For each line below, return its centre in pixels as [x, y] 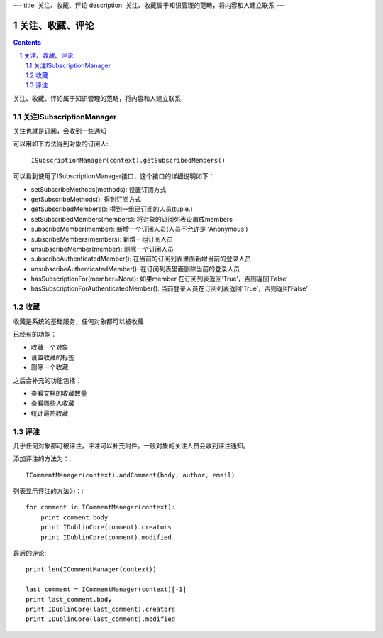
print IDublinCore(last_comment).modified [101, 619]
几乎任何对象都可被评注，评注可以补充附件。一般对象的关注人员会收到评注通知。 [131, 445]
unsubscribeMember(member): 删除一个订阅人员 [102, 249]
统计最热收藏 [50, 413]
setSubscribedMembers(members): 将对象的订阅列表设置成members [132, 219]
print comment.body [74, 517]
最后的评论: [30, 553]
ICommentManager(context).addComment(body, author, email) [131, 475]
